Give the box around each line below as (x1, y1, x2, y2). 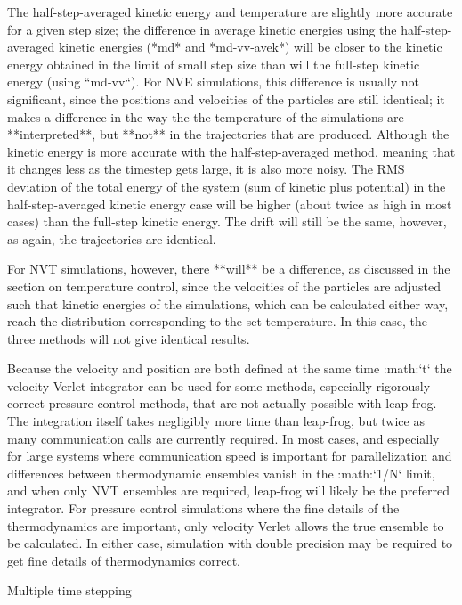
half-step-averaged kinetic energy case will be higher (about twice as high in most (7, 194, 452, 213)
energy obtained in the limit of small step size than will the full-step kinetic (7, 54, 420, 73)
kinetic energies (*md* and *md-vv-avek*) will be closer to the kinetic (58, 37, 442, 56)
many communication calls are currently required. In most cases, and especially (7, 429, 440, 447)
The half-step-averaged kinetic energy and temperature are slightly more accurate (7, 3, 453, 20)
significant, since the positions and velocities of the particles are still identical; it (7, 89, 445, 108)
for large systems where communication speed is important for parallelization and (7, 446, 452, 465)
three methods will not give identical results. (7, 329, 250, 347)
